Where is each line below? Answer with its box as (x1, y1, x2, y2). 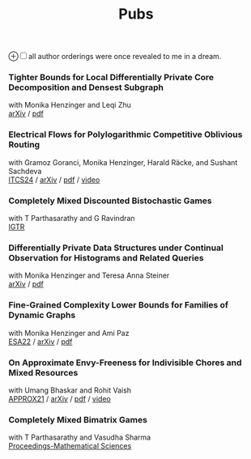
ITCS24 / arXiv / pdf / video (8, 175, 100, 185)
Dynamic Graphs (8, 309, 76, 321)
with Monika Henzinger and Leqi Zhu (8, 100, 131, 110)
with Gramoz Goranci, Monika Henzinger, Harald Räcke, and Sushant (8, 157, 238, 167)
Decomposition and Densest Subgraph (8, 82, 164, 93)
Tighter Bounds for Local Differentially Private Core (8, 72, 215, 83)
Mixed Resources (8, 367, 79, 378)
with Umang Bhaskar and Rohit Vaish (8, 385, 132, 395)
